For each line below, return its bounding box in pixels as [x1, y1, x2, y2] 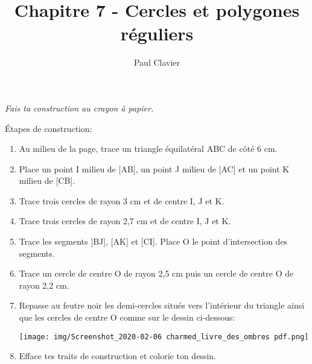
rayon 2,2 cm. [19, 278, 69, 291]
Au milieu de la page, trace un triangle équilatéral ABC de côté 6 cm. [19, 142, 278, 155]
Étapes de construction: [5, 122, 92, 134]
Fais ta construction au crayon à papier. [5, 101, 154, 114]
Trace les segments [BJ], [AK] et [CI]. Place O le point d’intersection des [19, 235, 288, 248]
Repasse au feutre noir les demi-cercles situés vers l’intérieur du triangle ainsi [19, 299, 305, 312]
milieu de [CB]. [19, 174, 75, 187]
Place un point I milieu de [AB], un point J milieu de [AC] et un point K [19, 162, 290, 175]
